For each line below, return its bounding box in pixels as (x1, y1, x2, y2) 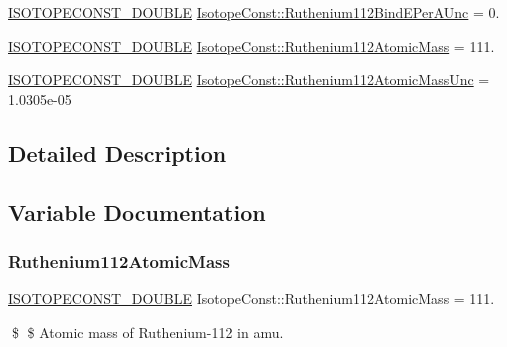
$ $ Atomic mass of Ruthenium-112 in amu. (11, 321, 284, 342)
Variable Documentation (8, 196, 266, 227)
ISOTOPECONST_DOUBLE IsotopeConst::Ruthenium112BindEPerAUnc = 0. (8, 2, 500, 22)
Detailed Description (8, 137, 227, 168)
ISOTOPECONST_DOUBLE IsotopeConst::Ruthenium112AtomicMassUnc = (8, 69, 490, 90)
